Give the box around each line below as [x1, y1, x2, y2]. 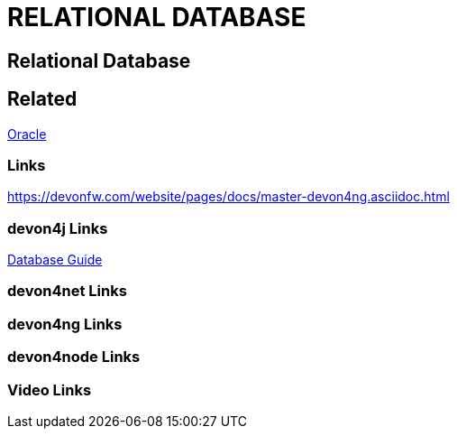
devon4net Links [7, 282, 127, 301]
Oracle [7, 125, 47, 142]
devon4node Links [7, 348, 141, 366]
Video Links [7, 380, 92, 399]
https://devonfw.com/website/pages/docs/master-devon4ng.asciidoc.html [7, 189, 450, 205]
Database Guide [7, 252, 103, 268]
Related [7, 88, 78, 111]
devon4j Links [7, 218, 108, 237]
